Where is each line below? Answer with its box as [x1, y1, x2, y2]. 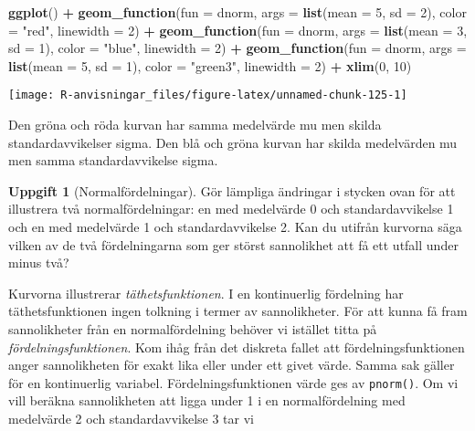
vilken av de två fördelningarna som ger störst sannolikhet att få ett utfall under [8, 235, 459, 254]
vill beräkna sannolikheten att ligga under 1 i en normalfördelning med [8, 391, 406, 410]
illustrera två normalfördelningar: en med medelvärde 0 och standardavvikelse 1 [8, 199, 454, 218]
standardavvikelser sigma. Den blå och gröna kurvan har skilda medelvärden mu [8, 132, 458, 152]
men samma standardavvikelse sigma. [8, 151, 218, 170]
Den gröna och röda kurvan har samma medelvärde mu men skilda [8, 115, 382, 134]
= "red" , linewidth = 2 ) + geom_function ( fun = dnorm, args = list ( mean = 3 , [8, 20, 468, 39]
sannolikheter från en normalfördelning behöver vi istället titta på [8, 319, 377, 338]
